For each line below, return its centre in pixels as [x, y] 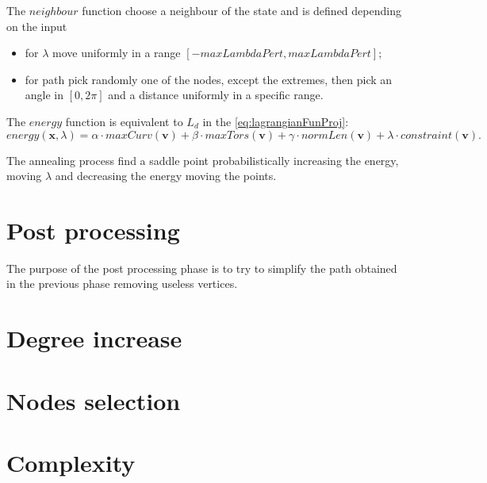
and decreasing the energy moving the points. [166, 176]
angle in [44, 95]
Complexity [71, 462]
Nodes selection [94, 400]
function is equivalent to [124, 121]
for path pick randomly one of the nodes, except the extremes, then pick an [209, 79]
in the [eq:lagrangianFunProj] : [276, 121]
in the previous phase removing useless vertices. [122, 284]
